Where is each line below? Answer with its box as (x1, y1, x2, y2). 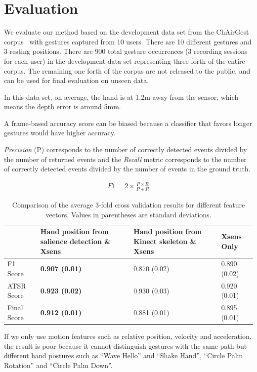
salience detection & (40, 236, 111, 246)
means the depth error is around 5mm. (4, 101, 121, 112)
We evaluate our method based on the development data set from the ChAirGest (4, 27, 249, 37)
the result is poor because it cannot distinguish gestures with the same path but (4, 340, 247, 351)
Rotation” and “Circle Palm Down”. (4, 360, 113, 370)
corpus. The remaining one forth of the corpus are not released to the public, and (4, 65, 251, 76)
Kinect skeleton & (133, 236, 197, 246)
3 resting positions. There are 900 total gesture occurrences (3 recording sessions (4, 46, 248, 56)
